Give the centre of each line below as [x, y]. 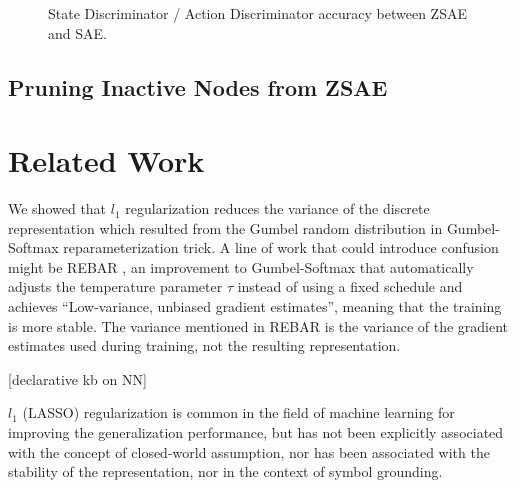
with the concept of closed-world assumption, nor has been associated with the [249, 451]
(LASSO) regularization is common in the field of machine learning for [238, 412]
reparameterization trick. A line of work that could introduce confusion [281, 247]
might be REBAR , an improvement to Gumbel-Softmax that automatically [241, 266]
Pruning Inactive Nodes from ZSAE [198, 86]
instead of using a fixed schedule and [350, 286]
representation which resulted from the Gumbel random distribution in [225, 227]
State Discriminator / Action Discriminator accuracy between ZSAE [257, 13]
